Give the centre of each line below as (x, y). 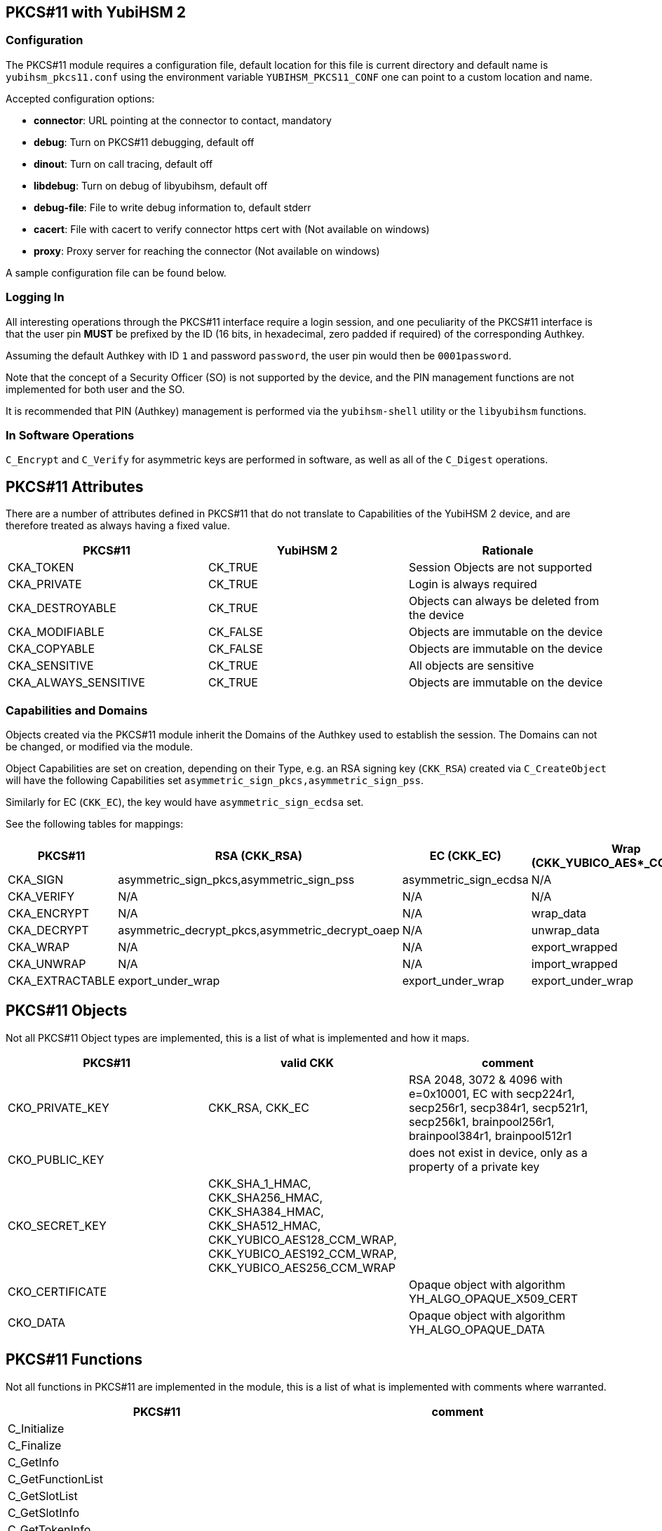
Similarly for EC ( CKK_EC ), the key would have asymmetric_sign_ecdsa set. (185, 802)
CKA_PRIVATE (45, 584)
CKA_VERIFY (41, 896)
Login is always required (473, 584)
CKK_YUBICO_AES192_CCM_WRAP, (302, 1253)
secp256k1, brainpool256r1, (481, 1121)
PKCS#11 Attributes (75, 486)
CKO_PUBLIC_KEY (56, 1159)
